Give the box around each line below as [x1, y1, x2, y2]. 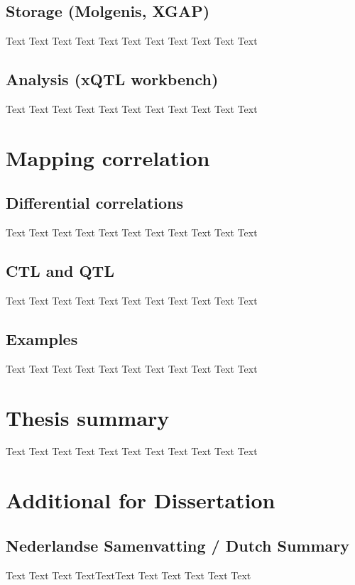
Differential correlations [6, 192, 184, 214]
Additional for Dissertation [6, 486, 275, 515]
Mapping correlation [6, 143, 210, 172]
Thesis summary [6, 403, 170, 432]
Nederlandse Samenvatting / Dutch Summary [6, 534, 350, 556]
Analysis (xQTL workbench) [6, 68, 219, 90]
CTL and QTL [6, 260, 114, 282]
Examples [6, 327, 78, 349]
